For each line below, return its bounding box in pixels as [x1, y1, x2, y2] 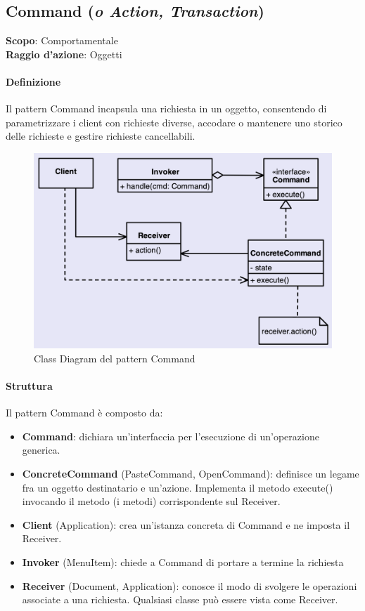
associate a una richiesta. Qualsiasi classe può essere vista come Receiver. [22, 592, 338, 607]
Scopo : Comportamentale [6, 33, 118, 48]
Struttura [6, 379, 53, 393]
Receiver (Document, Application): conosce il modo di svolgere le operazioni [22, 578, 357, 593]
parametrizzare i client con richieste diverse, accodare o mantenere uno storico [6, 114, 342, 129]
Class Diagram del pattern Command [34, 350, 196, 365]
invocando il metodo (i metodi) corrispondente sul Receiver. [22, 494, 281, 508]
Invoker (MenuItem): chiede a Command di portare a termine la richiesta [22, 554, 344, 569]
